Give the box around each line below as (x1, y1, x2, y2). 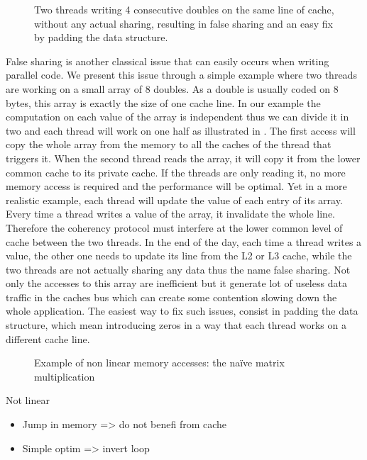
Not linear (6, 393, 50, 408)
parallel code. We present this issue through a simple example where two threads (6, 67, 357, 82)
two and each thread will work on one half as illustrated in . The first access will (6, 123, 356, 138)
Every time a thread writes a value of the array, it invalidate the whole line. (6, 206, 336, 221)
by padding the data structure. (34, 30, 168, 45)
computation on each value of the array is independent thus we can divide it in (6, 109, 349, 124)
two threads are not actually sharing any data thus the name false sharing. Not (6, 262, 351, 276)
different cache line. (6, 331, 90, 346)
